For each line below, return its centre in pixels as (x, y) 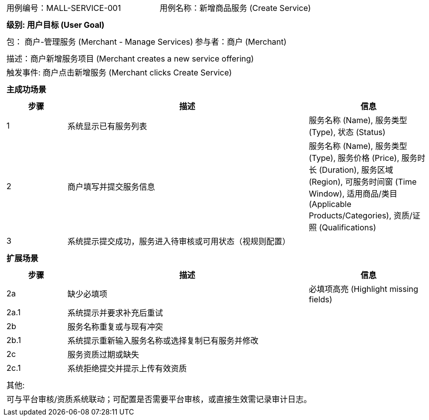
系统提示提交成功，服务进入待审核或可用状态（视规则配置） (179, 241)
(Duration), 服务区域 (356, 170)
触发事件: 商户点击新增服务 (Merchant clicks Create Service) (119, 72)
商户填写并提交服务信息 (111, 187)
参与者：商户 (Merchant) (241, 42)
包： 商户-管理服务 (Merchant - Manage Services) (100, 42)
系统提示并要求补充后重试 (115, 313)
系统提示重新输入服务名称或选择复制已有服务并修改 (163, 341)
